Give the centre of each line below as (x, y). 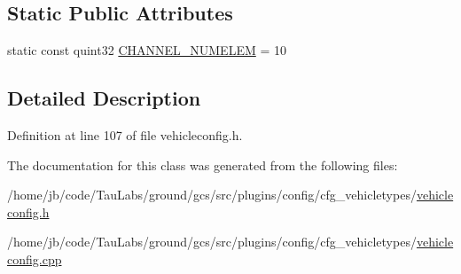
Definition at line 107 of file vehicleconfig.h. (125, 135)
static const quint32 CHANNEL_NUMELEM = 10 (147, 50)
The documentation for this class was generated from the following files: (203, 164)
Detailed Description (104, 98)
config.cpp (35, 258)
